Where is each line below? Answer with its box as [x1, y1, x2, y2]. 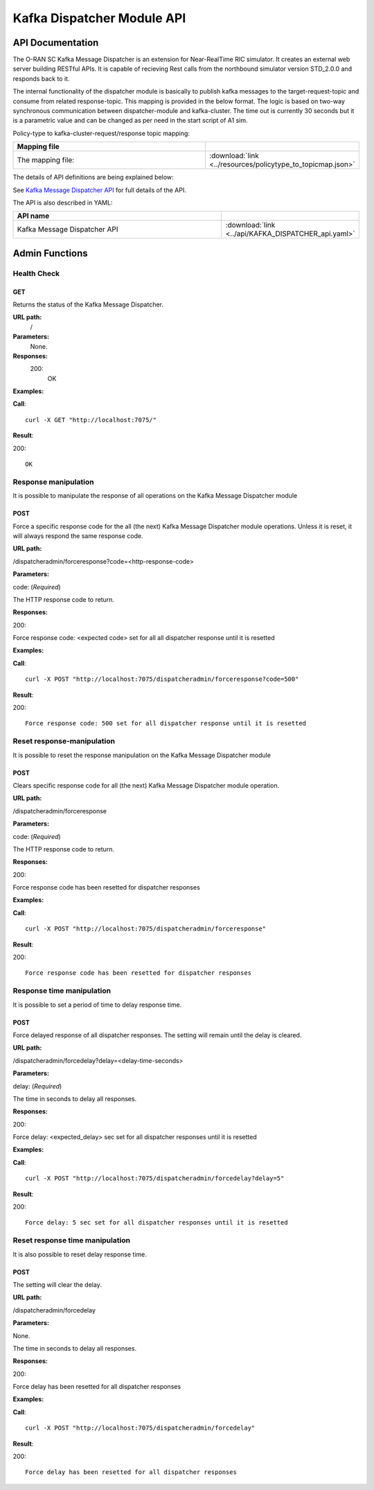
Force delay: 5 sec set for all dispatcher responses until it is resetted [25, 1219, 288, 1227]
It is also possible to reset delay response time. [12, 1250, 147, 1258]
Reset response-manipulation [12, 736, 116, 746]
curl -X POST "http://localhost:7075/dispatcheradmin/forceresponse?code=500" [25, 675, 299, 683]
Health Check [12, 268, 60, 278]
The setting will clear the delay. [12, 1280, 102, 1289]
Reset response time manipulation [12, 1236, 131, 1245]
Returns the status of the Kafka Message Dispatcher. [12, 300, 164, 309]
